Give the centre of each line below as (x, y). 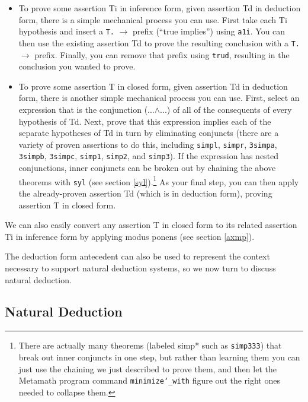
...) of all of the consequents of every (226, 109)
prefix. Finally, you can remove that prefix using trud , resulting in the (162, 54)
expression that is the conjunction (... (86, 109)
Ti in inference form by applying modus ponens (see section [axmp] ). (130, 236)
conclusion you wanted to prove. (77, 66)
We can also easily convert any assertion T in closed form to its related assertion (151, 225)
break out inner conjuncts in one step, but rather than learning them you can (159, 357)
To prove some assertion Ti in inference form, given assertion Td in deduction (160, 8)
